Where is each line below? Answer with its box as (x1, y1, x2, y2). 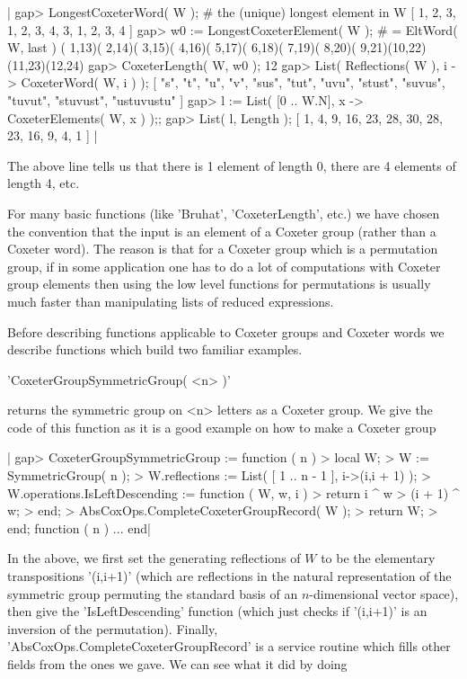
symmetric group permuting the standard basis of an (7, 584, 298, 603)
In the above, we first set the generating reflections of (7, 549, 301, 567)
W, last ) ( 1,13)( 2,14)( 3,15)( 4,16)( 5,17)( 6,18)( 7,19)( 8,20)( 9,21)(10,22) (7, 38, 427, 57)
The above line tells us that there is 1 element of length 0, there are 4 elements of (7, 156, 456, 174)
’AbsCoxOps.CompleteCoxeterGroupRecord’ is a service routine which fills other (7, 637, 451, 656)
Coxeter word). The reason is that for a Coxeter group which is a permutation (7, 239, 438, 258)
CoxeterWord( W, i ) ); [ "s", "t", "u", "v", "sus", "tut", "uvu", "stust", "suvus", (21, 73, 445, 92)
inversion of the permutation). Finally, (7, 619, 218, 638)
